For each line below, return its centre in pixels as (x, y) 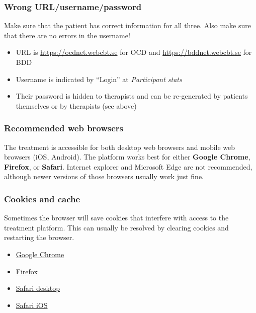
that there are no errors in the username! (67, 35)
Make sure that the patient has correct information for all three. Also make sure (127, 25)
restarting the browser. (39, 237)
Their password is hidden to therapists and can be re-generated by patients (132, 96)
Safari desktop (38, 288)
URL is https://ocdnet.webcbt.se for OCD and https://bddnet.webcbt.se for (134, 52)
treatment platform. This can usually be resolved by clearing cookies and (116, 227)
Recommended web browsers (64, 128)
